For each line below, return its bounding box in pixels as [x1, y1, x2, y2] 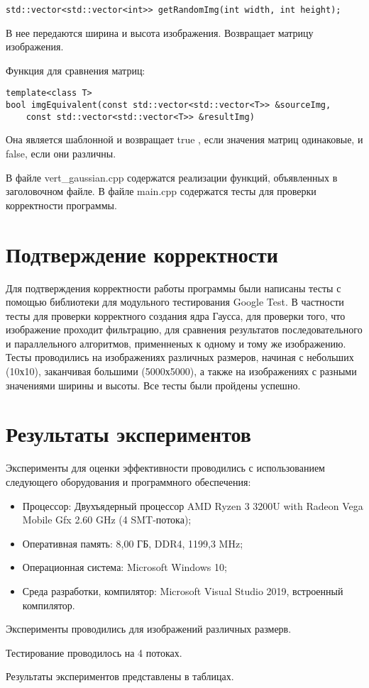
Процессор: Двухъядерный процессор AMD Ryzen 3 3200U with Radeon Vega [22, 498, 363, 513]
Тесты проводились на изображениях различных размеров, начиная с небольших [6, 350, 354, 365]
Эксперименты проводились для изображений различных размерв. [6, 621, 292, 636]
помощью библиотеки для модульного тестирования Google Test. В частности [6, 294, 344, 309]
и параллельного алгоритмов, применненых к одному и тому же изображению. [6, 335, 346, 350]
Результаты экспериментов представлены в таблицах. [6, 669, 234, 684]
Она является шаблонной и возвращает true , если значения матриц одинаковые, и [6, 132, 363, 147]
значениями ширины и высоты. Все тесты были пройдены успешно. [6, 377, 301, 392]
